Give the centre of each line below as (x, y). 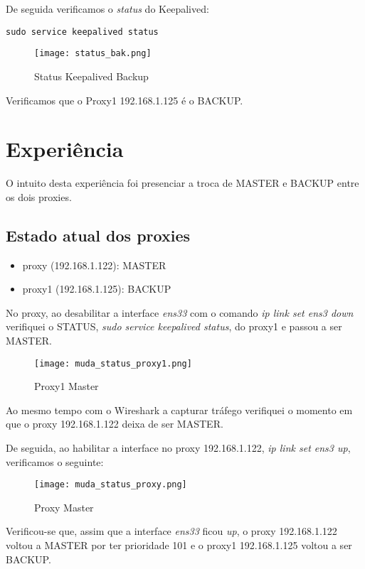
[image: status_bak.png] (93, 54)
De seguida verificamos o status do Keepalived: (107, 9)
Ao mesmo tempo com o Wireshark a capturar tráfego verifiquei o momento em (179, 410)
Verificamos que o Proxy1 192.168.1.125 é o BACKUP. (125, 100)
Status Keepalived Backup (91, 76)
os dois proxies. (39, 196)
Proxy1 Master (67, 386)
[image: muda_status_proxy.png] (111, 485)
